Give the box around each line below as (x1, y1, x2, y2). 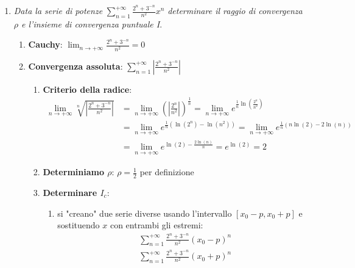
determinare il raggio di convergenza (167, 4, 303, 16)
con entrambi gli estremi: (110, 219, 203, 231)
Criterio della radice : (43, 82, 132, 95)
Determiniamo (43, 165, 104, 178)
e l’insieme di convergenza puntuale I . (21, 17, 163, 30)
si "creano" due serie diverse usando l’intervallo (57, 206, 232, 219)
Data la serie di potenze (13, 4, 103, 16)
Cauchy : (28, 38, 63, 51)
